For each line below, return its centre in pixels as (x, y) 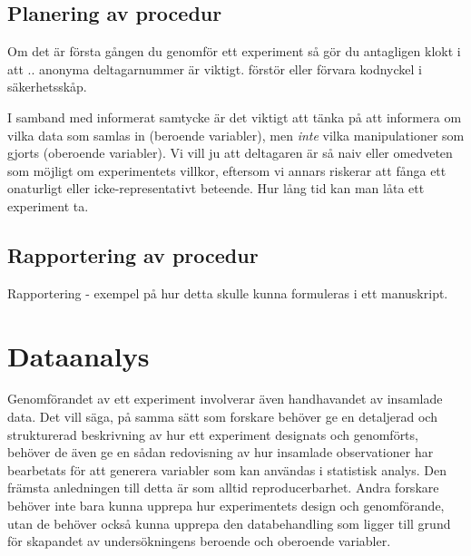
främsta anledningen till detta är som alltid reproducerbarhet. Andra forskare (223, 488)
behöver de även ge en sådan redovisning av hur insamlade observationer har (221, 452)
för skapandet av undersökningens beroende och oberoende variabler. (199, 541)
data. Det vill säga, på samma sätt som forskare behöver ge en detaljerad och (222, 417)
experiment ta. (48, 205)
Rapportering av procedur (133, 254)
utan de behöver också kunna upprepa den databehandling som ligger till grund (229, 523)
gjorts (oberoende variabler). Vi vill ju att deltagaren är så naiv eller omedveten (230, 153)
